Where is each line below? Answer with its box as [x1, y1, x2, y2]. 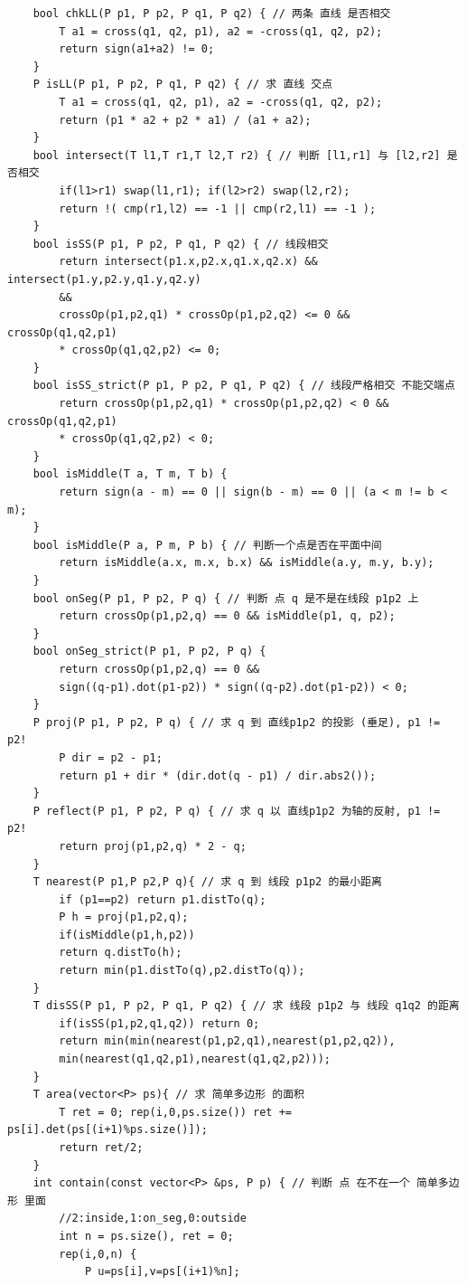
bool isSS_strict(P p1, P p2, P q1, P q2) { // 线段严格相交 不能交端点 [33, 379, 455, 392]
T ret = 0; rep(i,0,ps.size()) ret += [59, 1105, 292, 1119]
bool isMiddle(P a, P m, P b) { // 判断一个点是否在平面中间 [33, 538, 382, 552]
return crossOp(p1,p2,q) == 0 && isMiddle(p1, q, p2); [59, 609, 396, 623]
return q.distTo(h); [59, 946, 182, 959]
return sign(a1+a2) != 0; [59, 43, 215, 56]
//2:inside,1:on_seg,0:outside [59, 1212, 247, 1225]
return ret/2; [59, 1141, 144, 1154]
